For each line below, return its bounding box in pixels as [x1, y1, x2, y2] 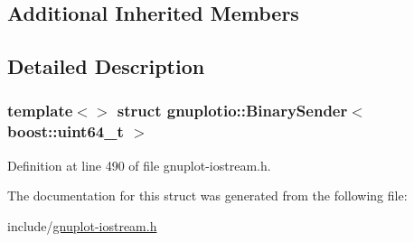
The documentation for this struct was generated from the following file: [7, 186, 408, 205]
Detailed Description [7, 52, 205, 80]
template [7, 99, 73, 122]
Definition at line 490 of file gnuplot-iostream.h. [7, 155, 271, 174]
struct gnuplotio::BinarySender [117, 99, 348, 122]
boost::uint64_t [7, 120, 124, 143]
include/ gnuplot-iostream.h [7, 216, 157, 235]
